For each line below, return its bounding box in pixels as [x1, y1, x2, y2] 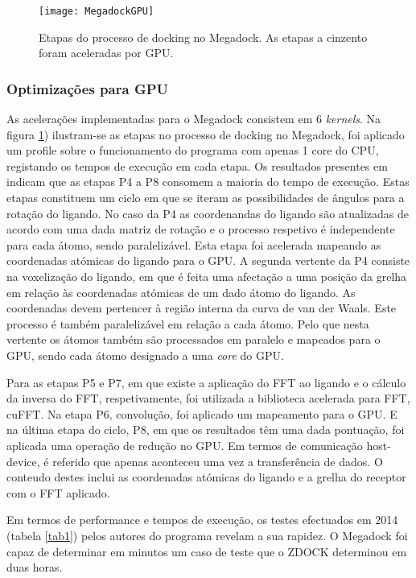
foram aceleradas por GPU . [39, 44, 174, 61]
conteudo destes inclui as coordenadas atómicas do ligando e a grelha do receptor [6, 469, 406, 485]
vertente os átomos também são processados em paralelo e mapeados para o [6, 331, 381, 348]
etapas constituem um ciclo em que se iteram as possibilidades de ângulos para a [6, 189, 405, 206]
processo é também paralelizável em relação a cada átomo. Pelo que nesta [6, 315, 369, 332]
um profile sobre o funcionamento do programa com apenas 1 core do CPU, [6, 142, 379, 159]
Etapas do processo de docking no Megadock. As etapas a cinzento [39, 28, 368, 45]
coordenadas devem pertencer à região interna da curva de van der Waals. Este [6, 299, 397, 316]
